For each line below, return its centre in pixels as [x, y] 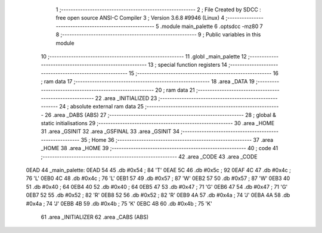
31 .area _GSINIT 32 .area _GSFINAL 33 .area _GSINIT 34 [110, 132]
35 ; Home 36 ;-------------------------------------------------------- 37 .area [177, 139]
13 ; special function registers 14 [188, 65]
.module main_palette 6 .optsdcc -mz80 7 [211, 26]
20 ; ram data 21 [175, 90]
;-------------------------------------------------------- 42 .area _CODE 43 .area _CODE [149, 156]
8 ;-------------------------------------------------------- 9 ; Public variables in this [158, 35]
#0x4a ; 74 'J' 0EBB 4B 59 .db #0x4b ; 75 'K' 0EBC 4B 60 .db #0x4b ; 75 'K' [119, 203]
